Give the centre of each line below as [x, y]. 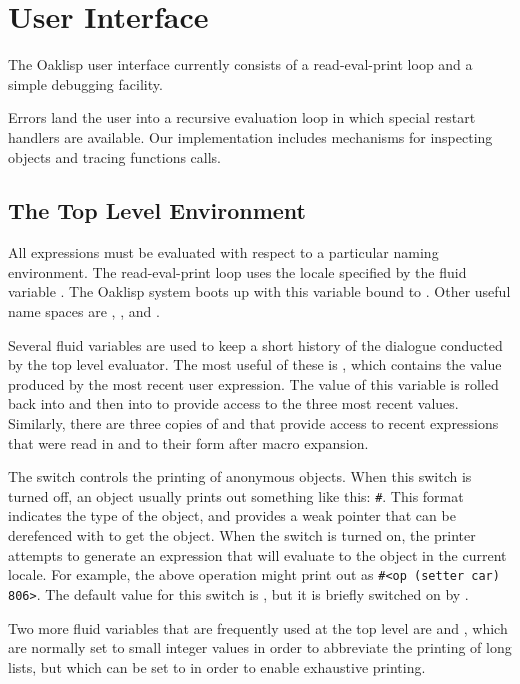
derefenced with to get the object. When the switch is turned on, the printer [242, 535]
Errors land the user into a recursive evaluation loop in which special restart [242, 117]
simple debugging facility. [85, 83]
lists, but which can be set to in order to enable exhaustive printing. [217, 666]
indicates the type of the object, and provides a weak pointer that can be [232, 515]
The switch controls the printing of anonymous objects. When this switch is [240, 476]
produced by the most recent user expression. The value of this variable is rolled [253, 383]
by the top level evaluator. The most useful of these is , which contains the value [255, 364]
